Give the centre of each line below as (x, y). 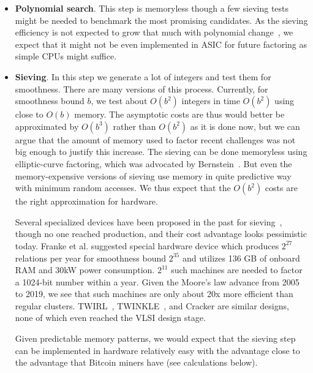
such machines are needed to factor (237, 270)
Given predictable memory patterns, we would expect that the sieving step (155, 338)
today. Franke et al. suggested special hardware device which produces (147, 245)
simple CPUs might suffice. (66, 56)
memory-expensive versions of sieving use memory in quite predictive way (153, 175)
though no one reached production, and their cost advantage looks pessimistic (161, 234)
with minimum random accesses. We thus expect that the (123, 188)
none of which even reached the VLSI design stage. (110, 318)
